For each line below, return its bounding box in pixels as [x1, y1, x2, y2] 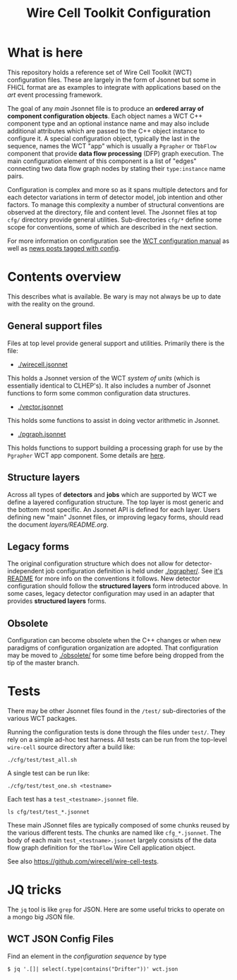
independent [7, 567, 44, 575]
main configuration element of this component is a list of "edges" [7, 157, 197, 165]
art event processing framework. [7, 90, 103, 99]
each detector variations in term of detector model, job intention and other [7, 193, 224, 201]
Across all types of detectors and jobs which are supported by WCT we [7, 490, 217, 498]
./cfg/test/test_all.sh [7, 757, 78, 764]
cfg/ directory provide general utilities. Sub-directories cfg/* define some [7, 215, 222, 224]
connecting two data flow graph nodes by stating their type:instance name [7, 164, 226, 172]
